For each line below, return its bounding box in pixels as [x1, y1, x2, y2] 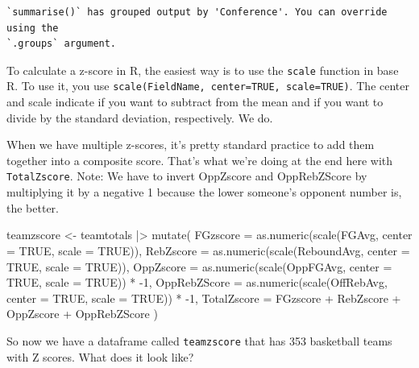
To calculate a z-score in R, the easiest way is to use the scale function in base [6, 61, 399, 78]
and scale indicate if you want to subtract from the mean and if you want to [6, 93, 384, 110]
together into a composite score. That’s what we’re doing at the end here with [6, 151, 393, 168]
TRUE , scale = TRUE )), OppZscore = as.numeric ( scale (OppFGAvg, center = [6, 258, 392, 275]
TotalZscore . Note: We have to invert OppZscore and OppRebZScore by [6, 167, 367, 184]
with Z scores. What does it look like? [6, 348, 194, 365]
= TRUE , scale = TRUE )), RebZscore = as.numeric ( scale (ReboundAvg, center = [6, 242, 410, 258]
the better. [6, 199, 59, 216]
